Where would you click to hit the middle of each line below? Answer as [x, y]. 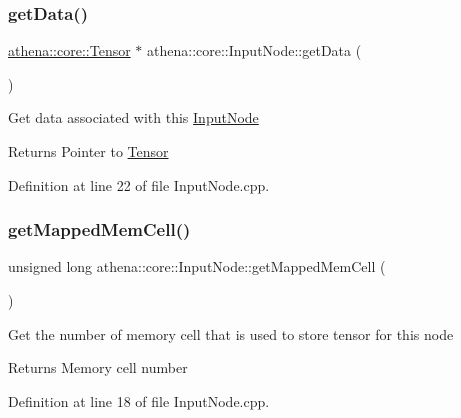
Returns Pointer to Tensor [88, 151]
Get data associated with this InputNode [133, 117]
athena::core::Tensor [69, 50]
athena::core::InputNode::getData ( [254, 50]
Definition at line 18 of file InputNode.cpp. [139, 400]
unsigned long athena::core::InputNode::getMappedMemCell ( [197, 266]
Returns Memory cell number [98, 367]
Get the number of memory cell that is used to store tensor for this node [231, 333]
